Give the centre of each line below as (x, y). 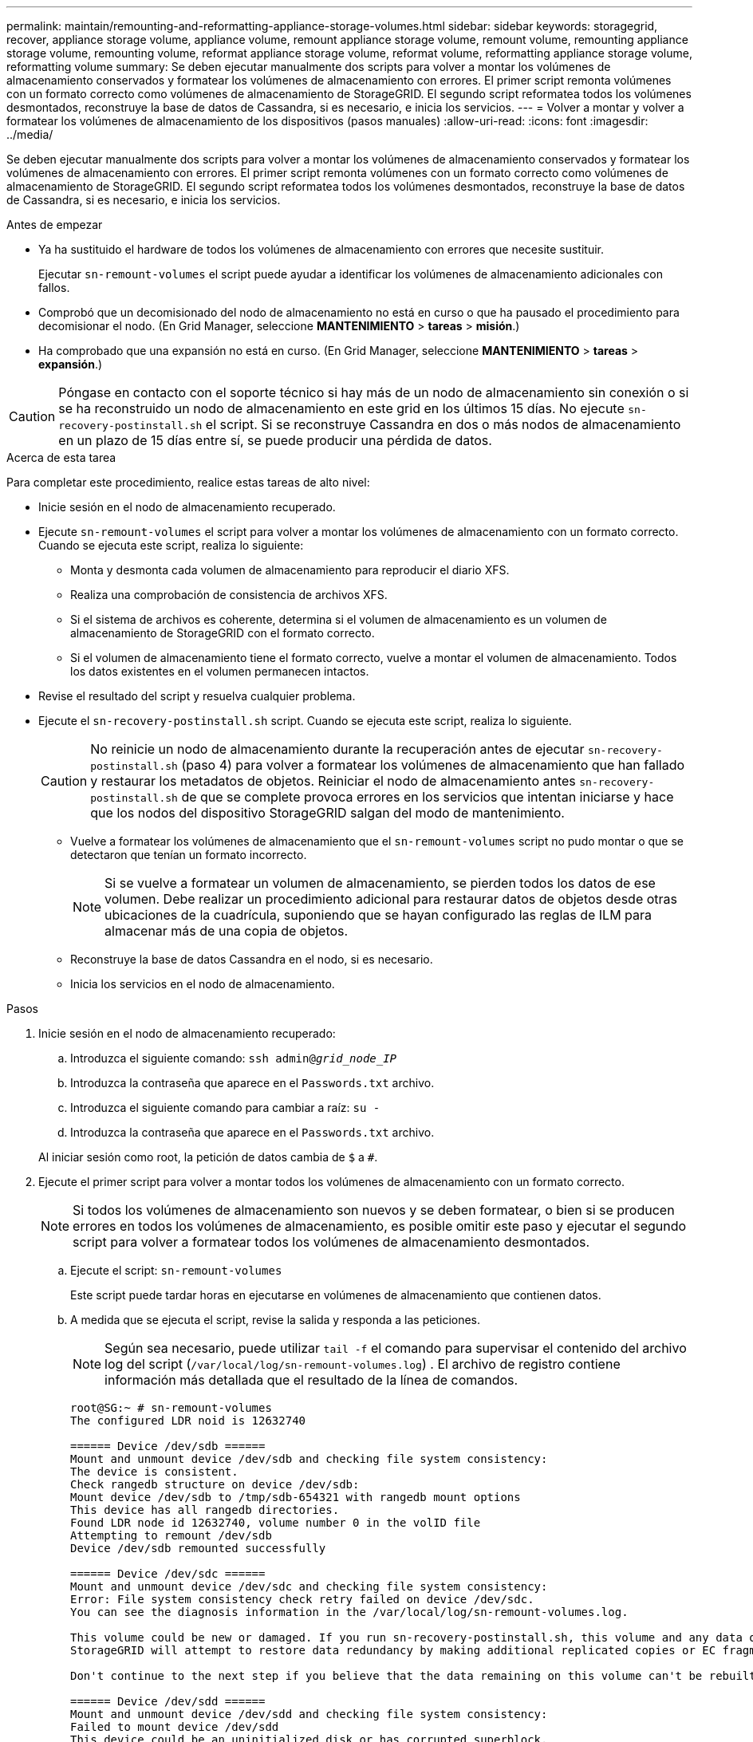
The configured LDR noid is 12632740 (188, 1421)
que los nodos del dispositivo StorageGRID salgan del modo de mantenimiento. (327, 813)
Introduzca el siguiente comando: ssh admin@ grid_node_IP (234, 1058)
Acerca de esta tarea (61, 457)
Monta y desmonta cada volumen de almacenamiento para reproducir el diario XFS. (290, 570)
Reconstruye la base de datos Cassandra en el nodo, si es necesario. (252, 959)
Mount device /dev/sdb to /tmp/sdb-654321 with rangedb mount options (296, 1497)
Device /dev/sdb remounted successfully (198, 1548)
